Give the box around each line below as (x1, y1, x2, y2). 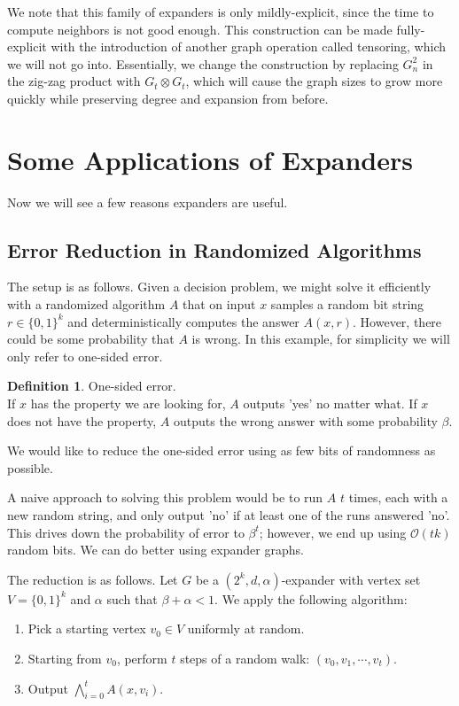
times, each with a (348, 488, 448, 507)
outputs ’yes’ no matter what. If (243, 394, 417, 413)
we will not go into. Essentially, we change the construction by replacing (7, 54, 399, 73)
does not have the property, (7, 411, 157, 430)
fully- (396, 19, 425, 38)
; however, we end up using (259, 523, 407, 541)
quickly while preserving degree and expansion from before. (7, 89, 329, 107)
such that (106, 589, 158, 608)
